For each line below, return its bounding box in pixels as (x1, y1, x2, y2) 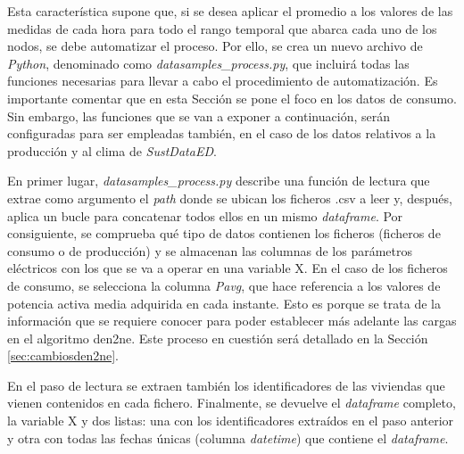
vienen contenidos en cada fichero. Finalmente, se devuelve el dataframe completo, (7, 393, 456, 412)
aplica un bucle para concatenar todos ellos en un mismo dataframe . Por (7, 206, 403, 225)
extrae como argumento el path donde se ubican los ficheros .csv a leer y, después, (7, 188, 452, 207)
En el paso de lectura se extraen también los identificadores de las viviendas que (7, 376, 445, 394)
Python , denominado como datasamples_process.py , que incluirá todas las (7, 54, 410, 72)
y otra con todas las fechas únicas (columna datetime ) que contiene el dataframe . (7, 428, 449, 447)
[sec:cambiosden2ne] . (7, 346, 119, 365)
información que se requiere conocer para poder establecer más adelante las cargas (7, 311, 457, 330)
